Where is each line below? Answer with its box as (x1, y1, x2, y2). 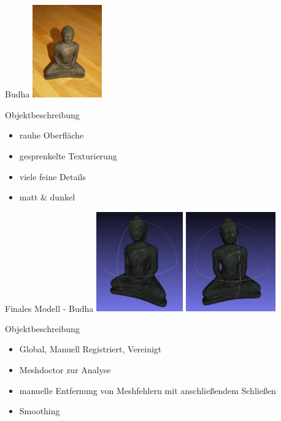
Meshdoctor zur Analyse (19, 363, 111, 376)
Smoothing (19, 404, 60, 417)
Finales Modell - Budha (5, 302, 94, 314)
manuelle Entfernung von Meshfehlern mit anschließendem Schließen (19, 384, 276, 396)
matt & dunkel (19, 191, 75, 203)
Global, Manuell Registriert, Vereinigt (19, 343, 162, 355)
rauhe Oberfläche (19, 129, 84, 142)
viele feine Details (19, 170, 86, 183)
